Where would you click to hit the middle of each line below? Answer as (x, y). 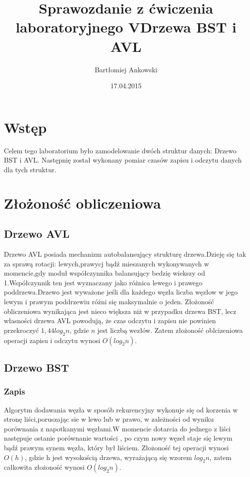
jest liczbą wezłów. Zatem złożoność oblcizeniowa (170, 330)
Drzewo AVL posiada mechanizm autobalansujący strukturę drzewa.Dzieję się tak (125, 254)
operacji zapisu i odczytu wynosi (52, 340)
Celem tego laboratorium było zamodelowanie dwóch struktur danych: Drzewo (120, 150)
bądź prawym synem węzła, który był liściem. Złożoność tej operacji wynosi (117, 447)
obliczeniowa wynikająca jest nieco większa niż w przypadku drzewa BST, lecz (120, 311)
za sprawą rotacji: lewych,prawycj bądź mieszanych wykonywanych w (107, 263)
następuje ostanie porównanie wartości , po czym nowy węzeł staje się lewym (118, 438)
